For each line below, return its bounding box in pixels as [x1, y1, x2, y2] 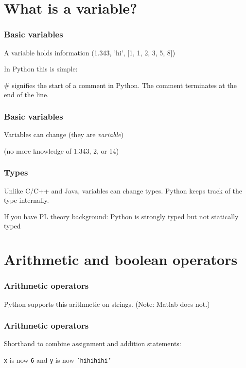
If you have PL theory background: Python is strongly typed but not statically [4, 211, 239, 221]
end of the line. [4, 89, 49, 100]
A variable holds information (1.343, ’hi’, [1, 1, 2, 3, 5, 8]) [4, 47, 176, 57]
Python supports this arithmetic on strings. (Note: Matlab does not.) [4, 298, 210, 309]
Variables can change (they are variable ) [4, 129, 123, 140]
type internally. [4, 195, 49, 205]
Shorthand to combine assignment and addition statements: [4, 338, 181, 349]
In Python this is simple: [4, 64, 78, 74]
